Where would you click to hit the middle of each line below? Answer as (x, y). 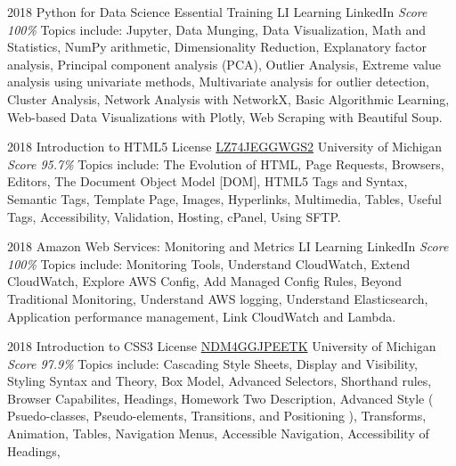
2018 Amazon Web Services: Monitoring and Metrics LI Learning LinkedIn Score (228, 246)
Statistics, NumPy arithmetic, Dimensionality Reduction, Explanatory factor (217, 47)
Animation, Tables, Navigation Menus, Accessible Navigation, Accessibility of (218, 433)
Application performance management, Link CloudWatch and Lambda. (202, 316)
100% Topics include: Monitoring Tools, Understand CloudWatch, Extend (209, 263)
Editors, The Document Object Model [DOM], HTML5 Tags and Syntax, (208, 181)
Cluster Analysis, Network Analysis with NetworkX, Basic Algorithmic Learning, (228, 98)
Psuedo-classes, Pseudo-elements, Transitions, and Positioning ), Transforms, (217, 416)
